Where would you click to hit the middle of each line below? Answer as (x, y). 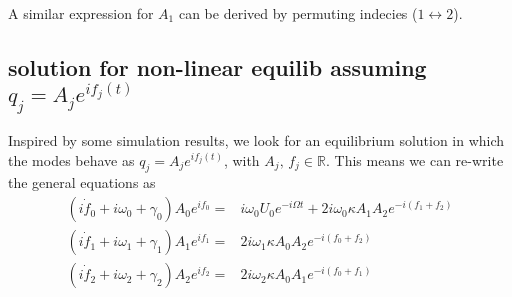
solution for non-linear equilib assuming (217, 66)
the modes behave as (71, 159)
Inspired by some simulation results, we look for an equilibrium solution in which (256, 140)
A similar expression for (81, 13)
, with (241, 159)
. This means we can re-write (414, 159)
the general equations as (82, 182)
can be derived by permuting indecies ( (298, 13)
